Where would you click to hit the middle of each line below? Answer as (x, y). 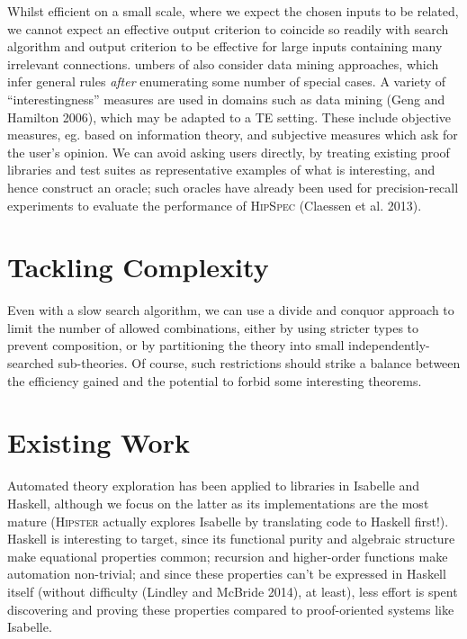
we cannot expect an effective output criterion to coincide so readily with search (228, 28)
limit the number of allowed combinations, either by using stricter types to (213, 327)
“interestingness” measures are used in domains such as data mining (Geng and (226, 99)
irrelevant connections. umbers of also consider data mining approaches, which (223, 63)
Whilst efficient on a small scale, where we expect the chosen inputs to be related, (233, 11)
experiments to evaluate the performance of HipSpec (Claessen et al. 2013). (215, 205)
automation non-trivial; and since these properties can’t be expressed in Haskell (227, 574)
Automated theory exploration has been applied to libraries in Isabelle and (214, 486)
